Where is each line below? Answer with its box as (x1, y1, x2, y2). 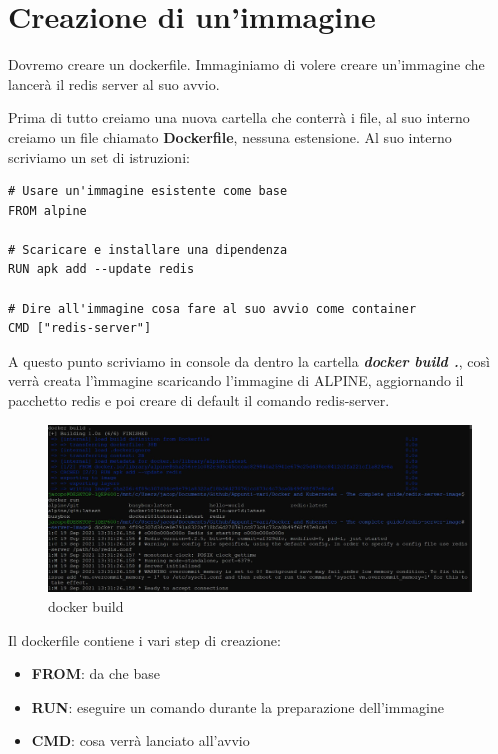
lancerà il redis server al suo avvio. (8, 73, 220, 94)
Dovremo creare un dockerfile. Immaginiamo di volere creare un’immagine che (8, 54, 485, 75)
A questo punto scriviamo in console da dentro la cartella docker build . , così (8, 350, 490, 371)
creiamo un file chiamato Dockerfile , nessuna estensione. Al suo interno (8, 126, 452, 147)
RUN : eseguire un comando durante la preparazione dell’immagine (31, 696, 444, 717)
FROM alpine (8, 203, 87, 218)
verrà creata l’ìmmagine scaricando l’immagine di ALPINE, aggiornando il (8, 370, 464, 391)
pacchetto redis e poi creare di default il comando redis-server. (8, 390, 390, 411)
